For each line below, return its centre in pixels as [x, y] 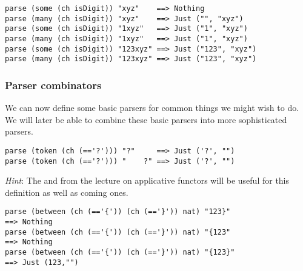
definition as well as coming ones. [67, 192]
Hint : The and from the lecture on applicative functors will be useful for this [147, 180]
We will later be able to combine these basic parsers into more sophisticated [146, 119]
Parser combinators [53, 85]
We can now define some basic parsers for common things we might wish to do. [152, 108]
